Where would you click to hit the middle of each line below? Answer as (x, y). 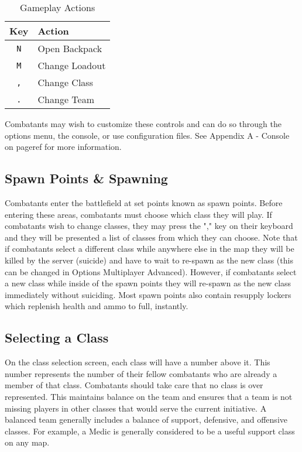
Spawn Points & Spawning (86, 178)
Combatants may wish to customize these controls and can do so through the (143, 124)
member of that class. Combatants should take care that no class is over (134, 385)
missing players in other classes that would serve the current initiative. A (136, 408)
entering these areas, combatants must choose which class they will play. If (138, 214)
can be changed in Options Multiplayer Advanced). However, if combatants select (151, 271)
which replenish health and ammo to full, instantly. (97, 306)
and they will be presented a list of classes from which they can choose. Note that (151, 237)
